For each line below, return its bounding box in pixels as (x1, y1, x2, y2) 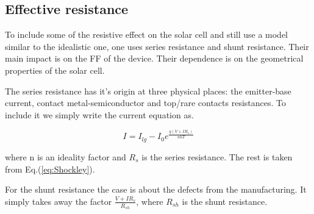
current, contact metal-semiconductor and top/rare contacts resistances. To (5, 96, 287, 109)
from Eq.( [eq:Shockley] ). (5, 162, 95, 175)
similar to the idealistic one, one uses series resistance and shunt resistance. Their (5, 40, 309, 52)
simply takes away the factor (5, 194, 112, 207)
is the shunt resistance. (182, 194, 268, 207)
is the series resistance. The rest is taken (141, 150, 293, 163)
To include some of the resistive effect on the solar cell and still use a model (5, 28, 288, 41)
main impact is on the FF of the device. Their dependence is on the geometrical (5, 52, 304, 65)
